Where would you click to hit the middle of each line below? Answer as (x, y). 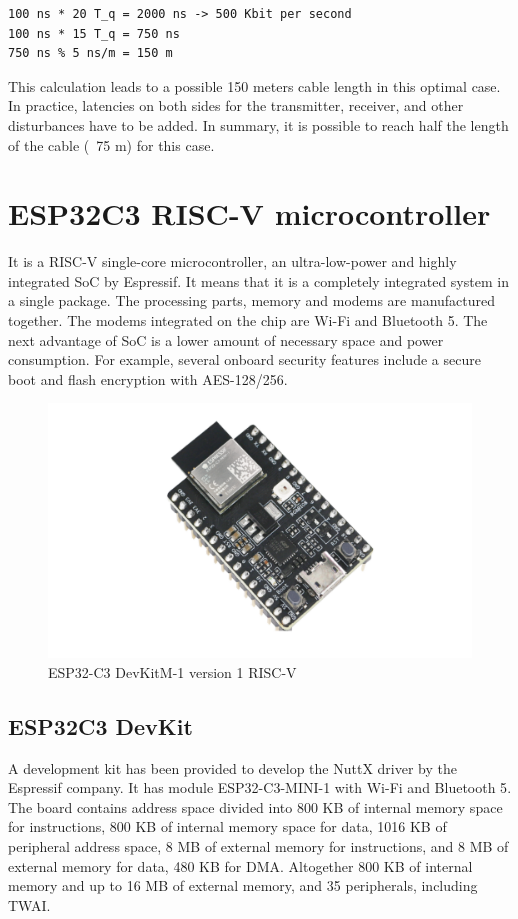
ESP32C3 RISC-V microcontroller (249, 213)
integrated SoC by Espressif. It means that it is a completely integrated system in (258, 280)
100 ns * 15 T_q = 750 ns (94, 33)
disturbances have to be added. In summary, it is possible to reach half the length (258, 124)
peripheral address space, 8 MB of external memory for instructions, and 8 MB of (258, 845)
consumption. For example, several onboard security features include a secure (244, 359)
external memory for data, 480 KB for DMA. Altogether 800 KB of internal (240, 865)
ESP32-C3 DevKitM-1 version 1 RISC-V (172, 671)
